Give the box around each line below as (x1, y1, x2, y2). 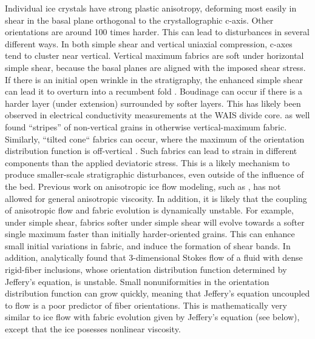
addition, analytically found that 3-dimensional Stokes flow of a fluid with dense (5, 251, 303, 264)
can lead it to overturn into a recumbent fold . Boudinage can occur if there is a (5, 85, 303, 98)
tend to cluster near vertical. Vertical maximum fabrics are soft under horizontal (5, 49, 304, 62)
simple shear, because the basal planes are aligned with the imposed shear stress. (5, 61, 306, 73)
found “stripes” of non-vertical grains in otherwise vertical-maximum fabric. (5, 120, 287, 133)
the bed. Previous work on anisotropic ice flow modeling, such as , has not (5, 180, 281, 192)
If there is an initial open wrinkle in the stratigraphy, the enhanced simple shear (5, 73, 303, 86)
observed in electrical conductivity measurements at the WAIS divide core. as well (5, 109, 310, 121)
